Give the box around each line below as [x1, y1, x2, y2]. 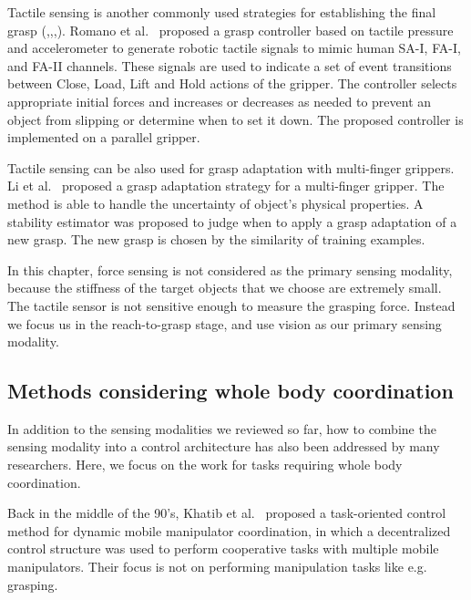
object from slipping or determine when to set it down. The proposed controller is [7, 109, 464, 129]
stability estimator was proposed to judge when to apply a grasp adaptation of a [7, 212, 457, 231]
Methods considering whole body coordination [7, 377, 454, 405]
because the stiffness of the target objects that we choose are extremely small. [7, 278, 442, 297]
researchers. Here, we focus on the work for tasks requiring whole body [7, 455, 403, 474]
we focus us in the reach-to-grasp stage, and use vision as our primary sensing [7, 314, 442, 333]
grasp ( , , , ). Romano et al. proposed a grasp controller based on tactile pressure [7, 20, 454, 39]
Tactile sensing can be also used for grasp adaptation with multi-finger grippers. [7, 158, 455, 177]
